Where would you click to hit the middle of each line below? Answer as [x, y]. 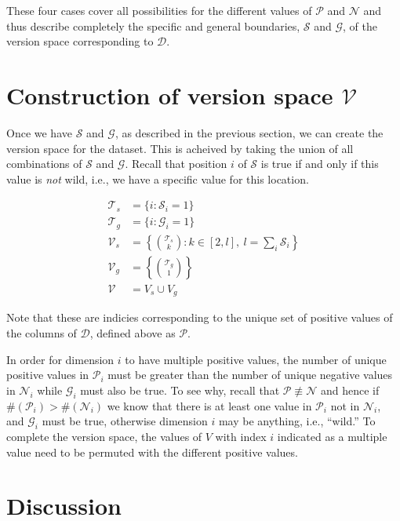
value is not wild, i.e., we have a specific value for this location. [158, 179]
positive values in [48, 375]
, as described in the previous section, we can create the [249, 132]
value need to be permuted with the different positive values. [152, 452]
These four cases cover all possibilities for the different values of [159, 10]
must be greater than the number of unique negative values [250, 375]
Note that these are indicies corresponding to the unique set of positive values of [200, 317]
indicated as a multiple [332, 436]
